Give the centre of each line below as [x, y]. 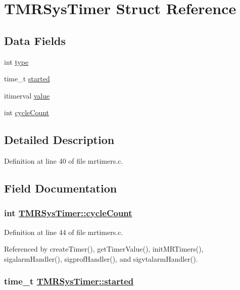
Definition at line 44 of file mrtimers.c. [64, 232]
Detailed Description [59, 140]
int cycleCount [27, 112]
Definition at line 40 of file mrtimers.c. [64, 161]
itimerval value [27, 95]
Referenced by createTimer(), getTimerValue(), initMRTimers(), [104, 249]
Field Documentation [61, 188]
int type [16, 61]
